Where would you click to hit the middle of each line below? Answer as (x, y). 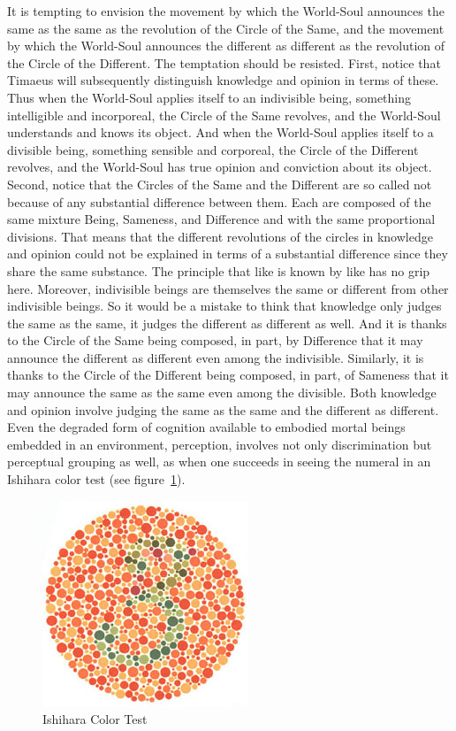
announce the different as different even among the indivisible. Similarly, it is (216, 357)
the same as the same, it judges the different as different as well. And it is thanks (227, 323)
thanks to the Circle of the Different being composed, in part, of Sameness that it (228, 375)
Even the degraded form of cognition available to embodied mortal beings (206, 427)
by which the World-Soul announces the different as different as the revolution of (226, 46)
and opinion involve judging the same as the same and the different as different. (223, 409)
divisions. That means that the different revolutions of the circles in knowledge (220, 236)
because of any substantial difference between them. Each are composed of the (219, 201)
